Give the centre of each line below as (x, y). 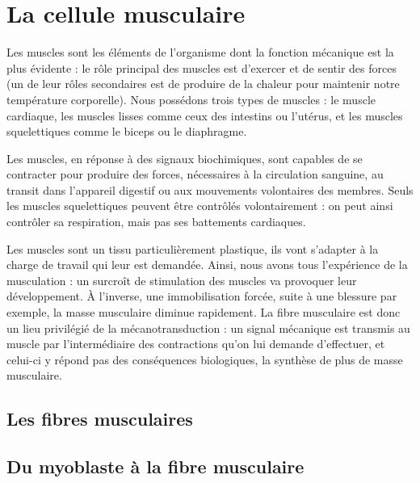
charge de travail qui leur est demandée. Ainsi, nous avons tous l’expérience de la (207, 265)
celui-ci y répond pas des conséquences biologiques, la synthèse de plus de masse (205, 359)
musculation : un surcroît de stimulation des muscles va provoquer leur (182, 280)
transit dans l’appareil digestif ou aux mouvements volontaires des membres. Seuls (210, 189)
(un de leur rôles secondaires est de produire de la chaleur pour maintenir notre (203, 84)
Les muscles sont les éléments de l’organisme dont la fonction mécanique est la (200, 52)
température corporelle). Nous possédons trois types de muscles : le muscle (191, 99)
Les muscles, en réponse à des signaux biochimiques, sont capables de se (185, 158)
